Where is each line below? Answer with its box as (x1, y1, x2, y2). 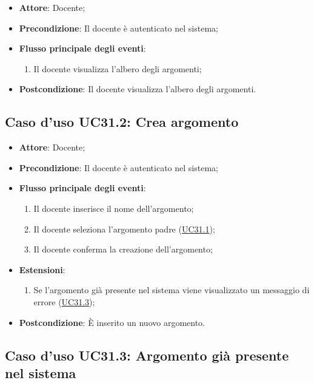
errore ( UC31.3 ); (33, 295, 95, 308)
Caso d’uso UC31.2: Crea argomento (5, 112, 239, 131)
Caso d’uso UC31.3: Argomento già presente (5, 345, 289, 364)
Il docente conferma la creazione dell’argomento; (33, 243, 213, 256)
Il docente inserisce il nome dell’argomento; (33, 202, 194, 214)
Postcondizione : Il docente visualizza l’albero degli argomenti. (19, 83, 256, 95)
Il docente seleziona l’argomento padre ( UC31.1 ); (33, 222, 215, 235)
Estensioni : (19, 263, 65, 276)
